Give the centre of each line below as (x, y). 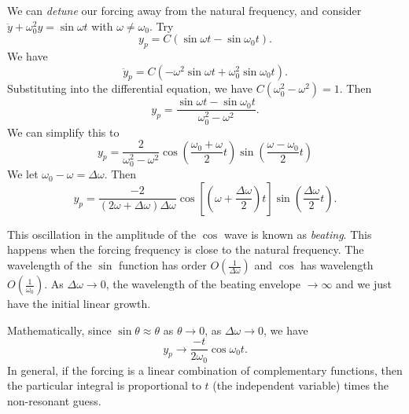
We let (23, 174)
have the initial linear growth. (79, 304)
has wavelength (337, 265)
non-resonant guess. (54, 400)
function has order (163, 265)
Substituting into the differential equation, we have (130, 88)
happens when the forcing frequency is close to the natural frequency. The (186, 249)
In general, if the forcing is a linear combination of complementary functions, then (205, 370)
